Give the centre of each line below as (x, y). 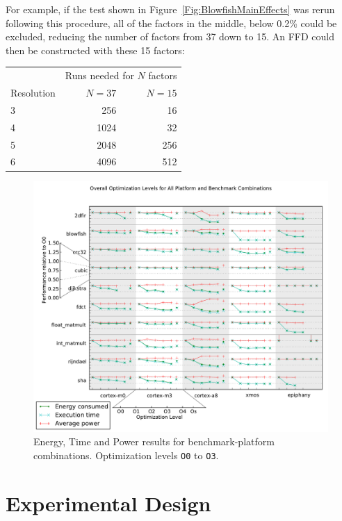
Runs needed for (99, 75)
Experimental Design (108, 503)
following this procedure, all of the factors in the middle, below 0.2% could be (171, 23)
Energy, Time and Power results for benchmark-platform (154, 441)
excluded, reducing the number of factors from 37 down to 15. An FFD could (170, 36)
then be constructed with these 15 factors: (95, 50)
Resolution (33, 92)
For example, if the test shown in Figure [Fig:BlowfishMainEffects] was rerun (170, 9)
